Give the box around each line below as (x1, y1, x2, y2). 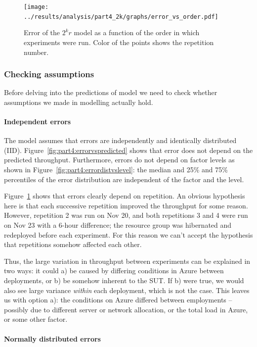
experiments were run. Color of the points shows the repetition (24, 37, 214, 47)
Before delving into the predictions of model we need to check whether (4, 87, 217, 98)
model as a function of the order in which (74, 27, 200, 38)
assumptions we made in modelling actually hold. (4, 97, 153, 107)
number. (24, 47, 49, 57)
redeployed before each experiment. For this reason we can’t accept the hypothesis (4, 229, 253, 240)
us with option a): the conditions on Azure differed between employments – (4, 295, 232, 305)
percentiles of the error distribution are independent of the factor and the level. (4, 174, 244, 184)
